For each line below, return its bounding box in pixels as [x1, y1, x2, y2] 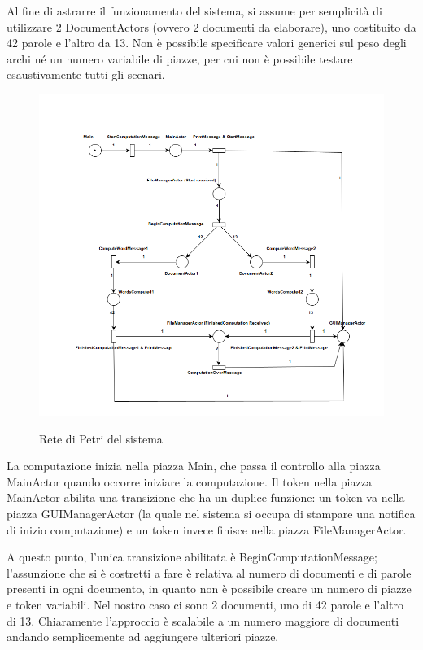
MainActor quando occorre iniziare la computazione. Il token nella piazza [7, 473, 372, 490]
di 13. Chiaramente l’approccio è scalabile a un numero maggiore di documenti [7, 612, 399, 629]
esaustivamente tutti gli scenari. [7, 66, 165, 83]
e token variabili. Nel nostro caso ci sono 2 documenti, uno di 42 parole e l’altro [7, 595, 404, 613]
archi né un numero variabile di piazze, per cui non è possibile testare [7, 50, 353, 67]
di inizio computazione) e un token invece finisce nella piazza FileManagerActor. [7, 521, 407, 538]
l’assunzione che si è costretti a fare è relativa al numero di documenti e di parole [7, 564, 412, 581]
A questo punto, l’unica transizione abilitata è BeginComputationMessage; [7, 548, 377, 565]
